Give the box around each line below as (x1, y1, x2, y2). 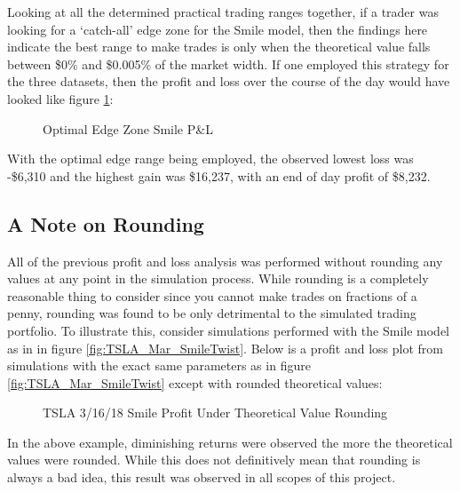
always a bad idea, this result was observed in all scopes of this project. (7, 468, 396, 487)
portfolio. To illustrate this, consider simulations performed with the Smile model (7, 321, 450, 339)
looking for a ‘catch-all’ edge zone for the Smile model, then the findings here (7, 20, 428, 38)
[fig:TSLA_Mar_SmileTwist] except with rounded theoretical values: (7, 373, 383, 392)
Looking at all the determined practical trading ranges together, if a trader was (7, 3, 439, 20)
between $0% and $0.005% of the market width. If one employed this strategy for (7, 54, 449, 73)
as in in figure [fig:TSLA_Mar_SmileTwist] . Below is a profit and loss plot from (7, 338, 443, 357)
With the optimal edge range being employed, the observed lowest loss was (7, 149, 414, 168)
